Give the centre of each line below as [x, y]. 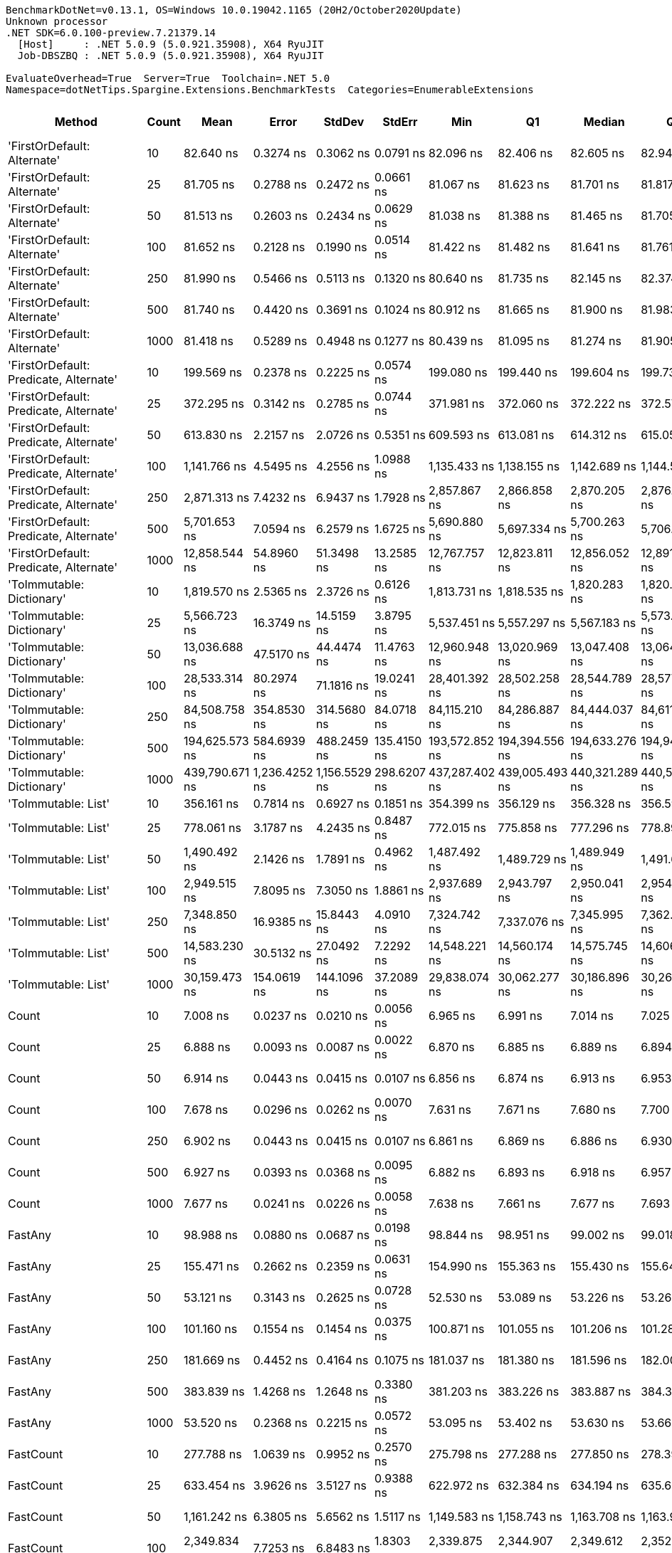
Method [76, 122]
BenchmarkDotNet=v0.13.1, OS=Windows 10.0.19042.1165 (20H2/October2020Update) [234, 10]
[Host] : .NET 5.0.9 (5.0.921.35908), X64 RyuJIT [170, 44]
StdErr [400, 122]
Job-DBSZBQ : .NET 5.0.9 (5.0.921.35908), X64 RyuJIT [170, 56]
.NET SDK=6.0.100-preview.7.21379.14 [111, 33]
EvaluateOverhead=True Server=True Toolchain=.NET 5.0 [168, 78]
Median [604, 122]
